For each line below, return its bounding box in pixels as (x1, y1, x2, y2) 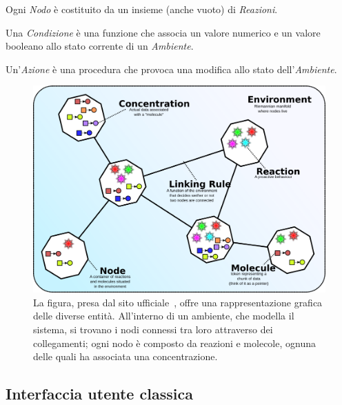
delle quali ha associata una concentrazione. (33, 349, 218, 364)
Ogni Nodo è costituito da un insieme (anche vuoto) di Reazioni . (6, 2, 278, 16)
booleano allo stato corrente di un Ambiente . (6, 39, 194, 53)
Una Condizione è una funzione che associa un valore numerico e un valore (6, 25, 321, 39)
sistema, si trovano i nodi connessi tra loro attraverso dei (33, 322, 273, 336)
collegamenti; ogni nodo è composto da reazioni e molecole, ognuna (33, 335, 316, 350)
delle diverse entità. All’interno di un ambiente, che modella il (33, 308, 294, 323)
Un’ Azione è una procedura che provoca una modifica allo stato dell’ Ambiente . (6, 61, 337, 76)
